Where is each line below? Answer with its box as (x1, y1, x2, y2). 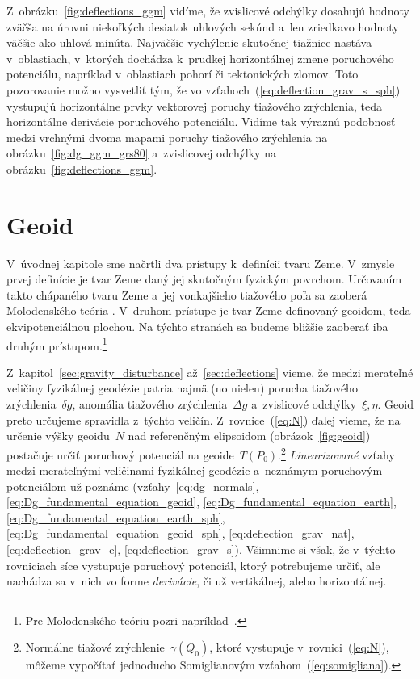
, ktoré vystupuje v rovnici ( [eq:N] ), (209, 639, 389, 656)
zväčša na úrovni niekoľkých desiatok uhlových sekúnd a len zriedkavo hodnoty (6, 18, 399, 35)
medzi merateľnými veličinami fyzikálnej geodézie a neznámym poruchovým (6, 462, 383, 479)
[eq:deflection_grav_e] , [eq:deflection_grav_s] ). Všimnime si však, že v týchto (6, 541, 396, 558)
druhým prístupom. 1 (6, 334, 107, 354)
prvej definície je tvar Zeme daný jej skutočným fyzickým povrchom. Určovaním (6, 270, 402, 287)
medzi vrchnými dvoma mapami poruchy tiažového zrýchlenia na (6, 128, 328, 145)
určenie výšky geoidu (6, 427, 110, 444)
